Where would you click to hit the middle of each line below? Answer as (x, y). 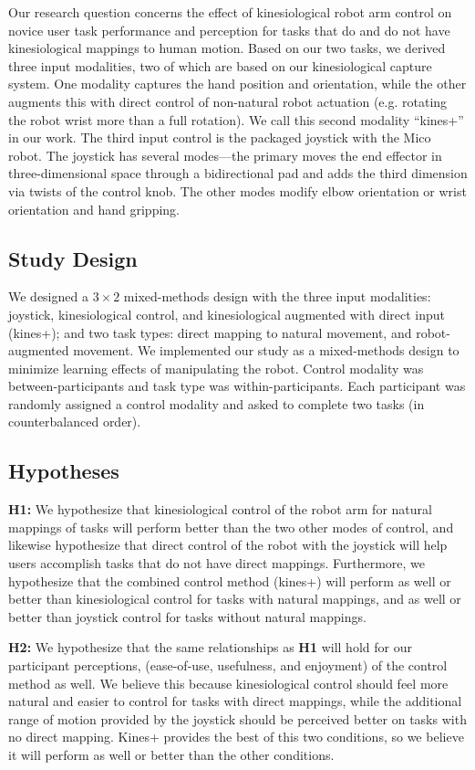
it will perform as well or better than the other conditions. (171, 754)
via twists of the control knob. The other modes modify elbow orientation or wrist (237, 190)
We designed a (48, 296)
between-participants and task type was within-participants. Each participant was (237, 386)
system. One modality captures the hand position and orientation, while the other (237, 84)
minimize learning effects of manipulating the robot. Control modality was (216, 368)
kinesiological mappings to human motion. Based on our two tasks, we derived (227, 48)
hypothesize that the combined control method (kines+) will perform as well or (230, 580)
